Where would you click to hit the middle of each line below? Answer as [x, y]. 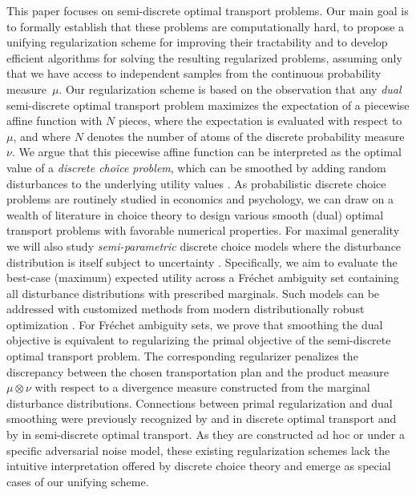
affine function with [55, 121]
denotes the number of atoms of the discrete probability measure [246, 136]
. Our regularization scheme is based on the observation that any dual [230, 89]
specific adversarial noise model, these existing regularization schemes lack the [198, 450]
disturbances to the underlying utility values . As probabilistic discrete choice [196, 183]
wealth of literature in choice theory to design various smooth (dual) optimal [195, 214]
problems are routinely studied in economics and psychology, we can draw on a [200, 199]
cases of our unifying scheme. [78, 481]
